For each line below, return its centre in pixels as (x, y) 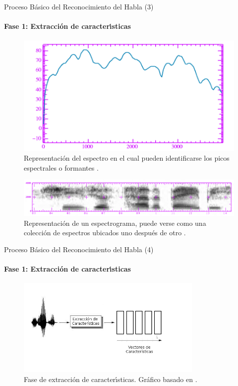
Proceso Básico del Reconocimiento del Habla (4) (79, 249)
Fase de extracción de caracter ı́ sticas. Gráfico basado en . (111, 379)
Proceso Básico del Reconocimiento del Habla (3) (79, 6)
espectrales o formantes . (61, 167)
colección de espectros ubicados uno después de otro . (105, 233)
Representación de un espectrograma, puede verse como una (115, 223)
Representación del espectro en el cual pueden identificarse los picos (127, 158)
